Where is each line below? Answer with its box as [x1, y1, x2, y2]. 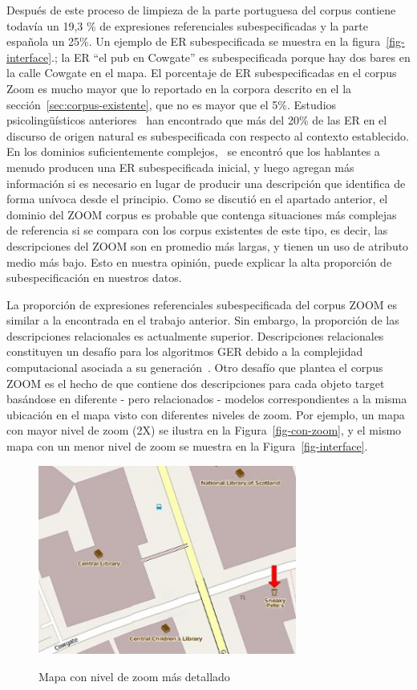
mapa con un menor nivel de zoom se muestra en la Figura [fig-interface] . [6, 438, 368, 455]
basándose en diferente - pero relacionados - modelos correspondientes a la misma [6, 390, 407, 407]
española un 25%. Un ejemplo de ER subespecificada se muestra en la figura [6, 33, 381, 50]
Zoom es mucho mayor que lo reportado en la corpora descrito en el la [6, 80, 352, 96]
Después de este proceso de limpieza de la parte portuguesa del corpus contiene [6, 2, 396, 18]
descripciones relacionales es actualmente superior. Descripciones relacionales [6, 327, 384, 344]
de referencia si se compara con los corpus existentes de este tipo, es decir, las [6, 222, 388, 239]
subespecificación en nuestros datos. [6, 269, 182, 286]
